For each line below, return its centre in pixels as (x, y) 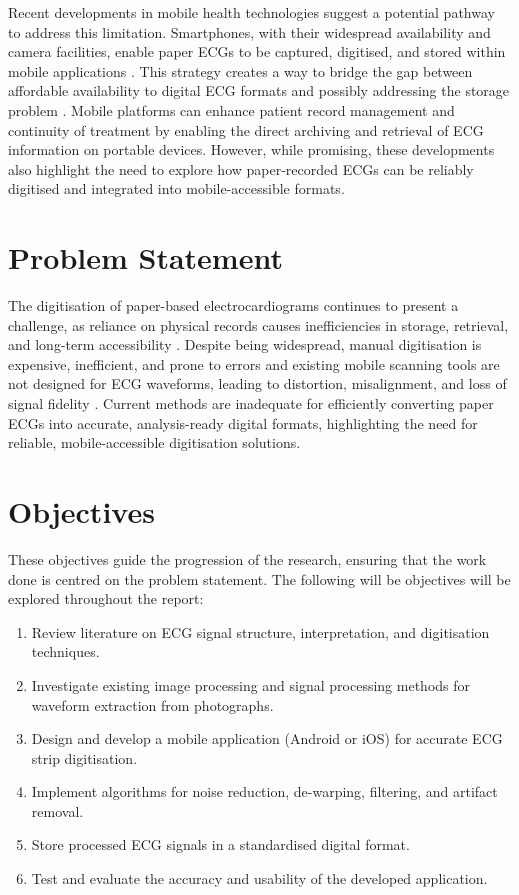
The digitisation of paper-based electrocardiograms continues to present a (233, 305)
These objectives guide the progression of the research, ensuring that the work (247, 558)
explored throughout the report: (106, 598)
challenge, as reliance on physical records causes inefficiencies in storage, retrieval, (258, 324)
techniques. (65, 651)
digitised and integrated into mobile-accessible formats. (176, 188)
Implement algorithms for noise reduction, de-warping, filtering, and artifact (264, 791)
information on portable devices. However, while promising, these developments (251, 149)
